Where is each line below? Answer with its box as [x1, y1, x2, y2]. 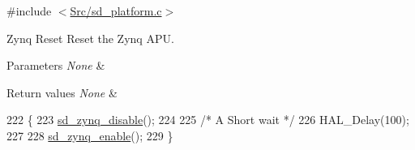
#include [6, 2, 52, 19]
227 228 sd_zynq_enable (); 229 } [6, 126, 173, 144]
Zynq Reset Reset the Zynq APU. [6, 29, 174, 46]
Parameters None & [6, 57, 105, 74]
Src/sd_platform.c [70, 2, 162, 19]
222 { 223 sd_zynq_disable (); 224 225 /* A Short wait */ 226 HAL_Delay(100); [6, 111, 409, 128]
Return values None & [6, 84, 118, 101]
